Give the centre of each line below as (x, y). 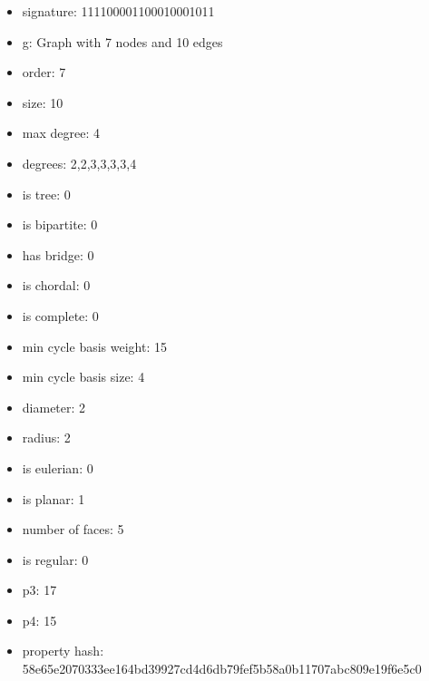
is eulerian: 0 (58, 467)
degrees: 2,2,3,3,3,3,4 (79, 163)
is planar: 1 (54, 498)
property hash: (63, 651)
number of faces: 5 (73, 529)
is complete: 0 (60, 315)
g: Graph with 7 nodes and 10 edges (122, 41)
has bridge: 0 (58, 254)
